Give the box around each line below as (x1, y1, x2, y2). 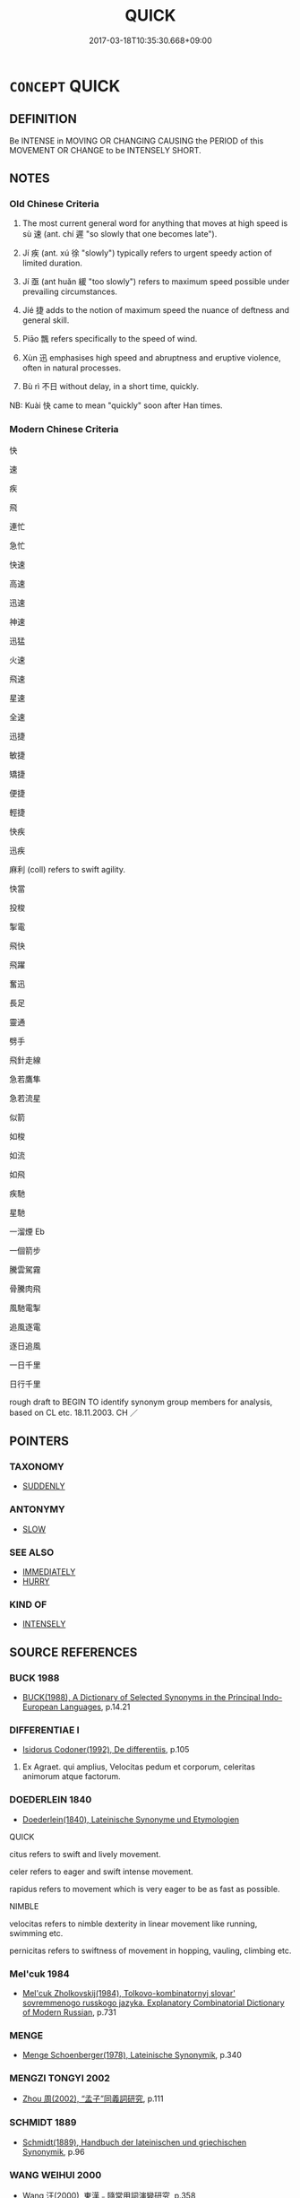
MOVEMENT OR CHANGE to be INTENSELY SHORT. (9, 144, 201, 155)
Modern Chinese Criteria (9, 423, 119, 436)
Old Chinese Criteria (9, 198, 100, 211)
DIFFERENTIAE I (9, 1724, 80, 1736)
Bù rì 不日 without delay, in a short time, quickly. (21, 381, 200, 392)
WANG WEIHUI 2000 (9, 2168, 102, 2181)
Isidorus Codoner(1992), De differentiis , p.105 (21, 1744, 190, 1755)
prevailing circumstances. (21, 286, 118, 297)
